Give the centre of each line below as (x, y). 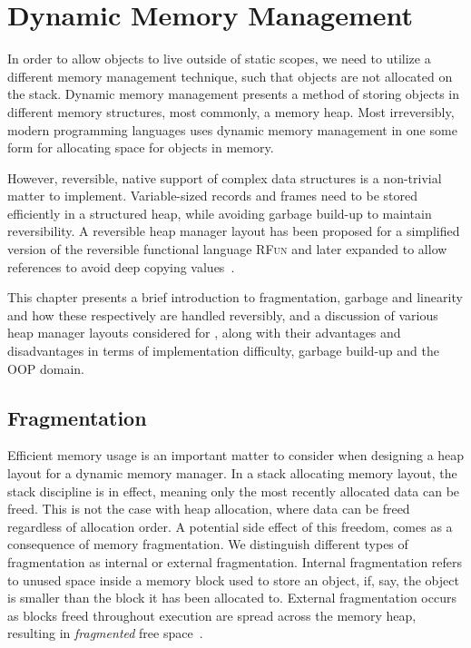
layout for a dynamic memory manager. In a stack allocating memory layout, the (232, 473)
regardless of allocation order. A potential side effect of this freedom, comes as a (230, 526)
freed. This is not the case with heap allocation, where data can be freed (209, 509)
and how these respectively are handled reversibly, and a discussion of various (223, 314)
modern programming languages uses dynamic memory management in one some (232, 129)
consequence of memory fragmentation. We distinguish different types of (208, 544)
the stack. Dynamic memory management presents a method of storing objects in (234, 94)
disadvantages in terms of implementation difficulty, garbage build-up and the (223, 351)
